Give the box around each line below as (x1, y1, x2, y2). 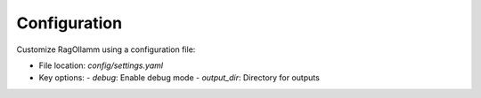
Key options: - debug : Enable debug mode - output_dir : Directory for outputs (38, 72, 320, 83)
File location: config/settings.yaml (38, 60, 164, 71)
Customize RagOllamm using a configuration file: (16, 44, 196, 55)
